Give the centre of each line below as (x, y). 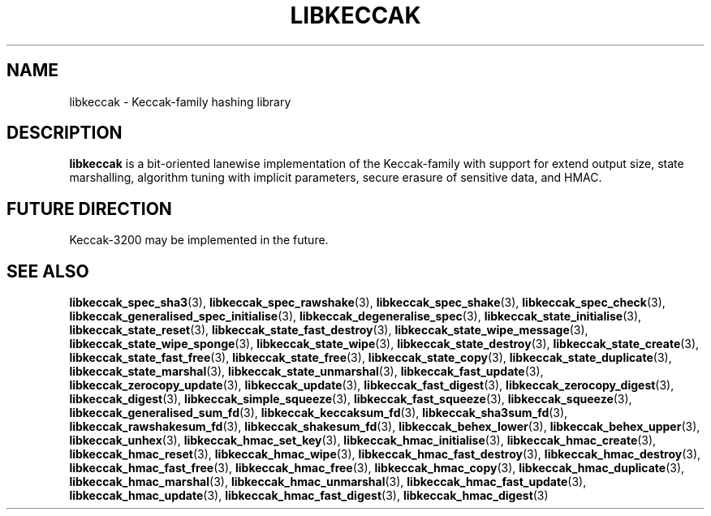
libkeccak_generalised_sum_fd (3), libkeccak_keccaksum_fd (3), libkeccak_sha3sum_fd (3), (319, 413)
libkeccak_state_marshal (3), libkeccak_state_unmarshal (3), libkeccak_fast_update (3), (306, 372)
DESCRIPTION (65, 133)
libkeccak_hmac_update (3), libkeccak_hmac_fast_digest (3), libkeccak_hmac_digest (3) (309, 496)
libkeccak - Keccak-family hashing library (180, 101)
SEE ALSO (48, 271)
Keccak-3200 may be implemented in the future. (199, 240)
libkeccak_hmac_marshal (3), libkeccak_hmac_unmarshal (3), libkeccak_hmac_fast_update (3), (328, 482)
